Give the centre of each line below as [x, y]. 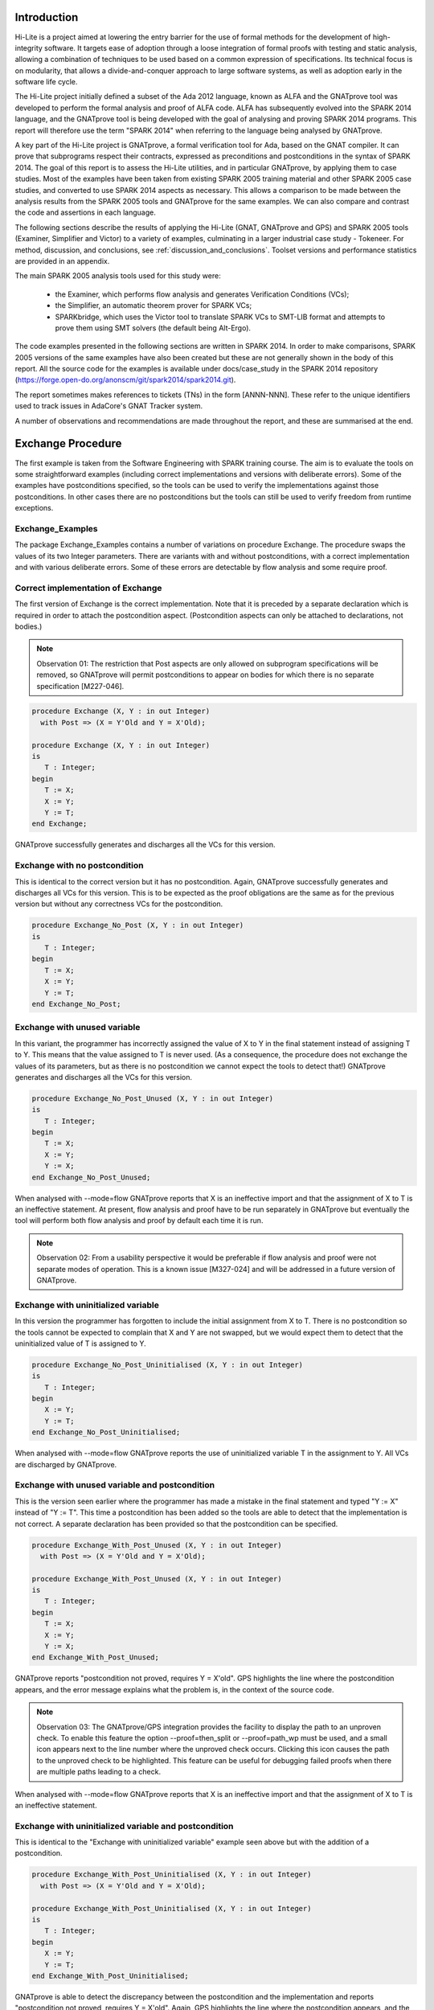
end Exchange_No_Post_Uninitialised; [106, 1432]
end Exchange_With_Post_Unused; [96, 1657]
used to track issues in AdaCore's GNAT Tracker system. [109, 406]
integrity [29, 47]
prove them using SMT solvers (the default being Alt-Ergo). [153, 328]
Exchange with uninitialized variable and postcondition [124, 1826]
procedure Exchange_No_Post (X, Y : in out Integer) [138, 925]
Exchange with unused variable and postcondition [115, 1485]
